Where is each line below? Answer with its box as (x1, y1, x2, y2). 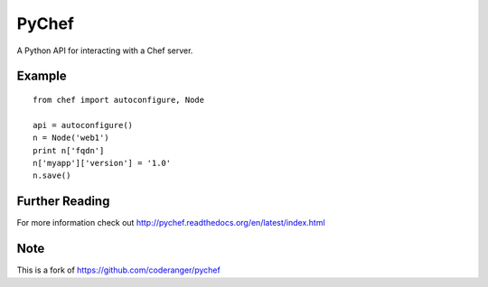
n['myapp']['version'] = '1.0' (33, 158, 172, 168)
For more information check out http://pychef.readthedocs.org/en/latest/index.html (16, 218, 325, 228)
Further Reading (16, 194, 110, 209)
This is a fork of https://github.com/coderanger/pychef (16, 264, 221, 275)
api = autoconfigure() (33, 120, 134, 130)
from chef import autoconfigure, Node (33, 95, 205, 105)
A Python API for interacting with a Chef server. (16, 45, 193, 56)
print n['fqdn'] (33, 145, 105, 155)
